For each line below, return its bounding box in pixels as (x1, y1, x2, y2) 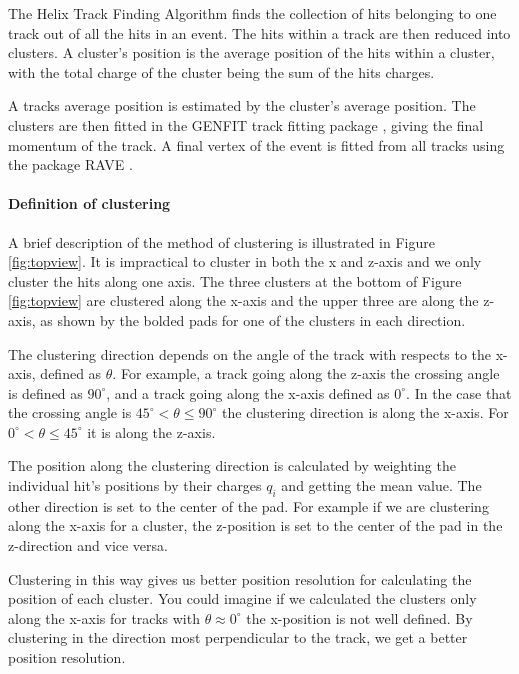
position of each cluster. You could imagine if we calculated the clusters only (8, 588, 477, 609)
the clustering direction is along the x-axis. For (222, 402, 509, 423)
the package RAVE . (8, 154, 133, 175)
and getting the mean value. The (281, 475, 482, 496)
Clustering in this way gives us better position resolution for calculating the (8, 568, 472, 589)
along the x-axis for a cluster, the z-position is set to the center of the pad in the (8, 515, 503, 536)
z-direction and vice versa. (8, 535, 168, 556)
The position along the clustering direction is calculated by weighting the (8, 455, 456, 476)
